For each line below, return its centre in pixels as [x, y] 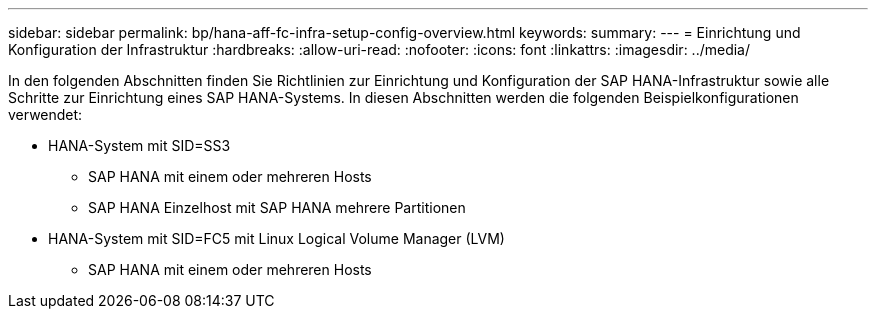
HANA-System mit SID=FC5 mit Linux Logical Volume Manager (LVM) [276, 238]
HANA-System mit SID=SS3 [139, 145]
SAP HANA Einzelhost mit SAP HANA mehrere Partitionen [277, 207]
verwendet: [45, 114]
